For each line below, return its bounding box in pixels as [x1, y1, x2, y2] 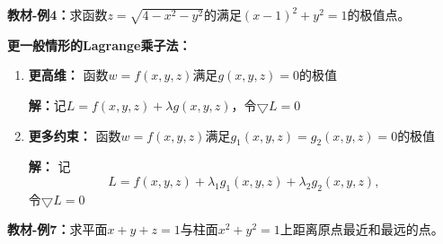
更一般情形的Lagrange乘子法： [7, 35, 191, 54]
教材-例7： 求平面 [7, 220, 108, 239]
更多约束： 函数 [28, 126, 121, 144]
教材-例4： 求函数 [7, 5, 108, 23]
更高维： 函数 [28, 65, 109, 84]
